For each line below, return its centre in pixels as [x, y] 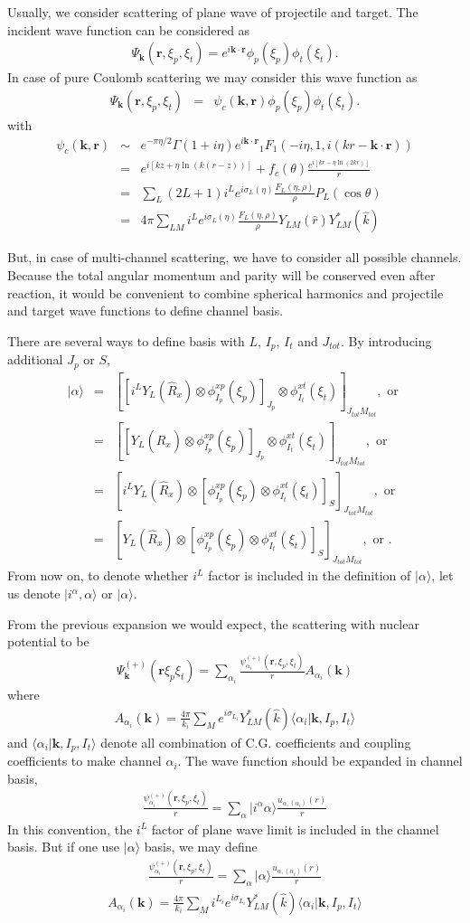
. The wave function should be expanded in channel [320, 761]
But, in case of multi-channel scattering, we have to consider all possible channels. [235, 257]
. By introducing [386, 340]
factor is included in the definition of [310, 575]
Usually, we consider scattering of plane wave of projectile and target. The [213, 12]
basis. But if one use [64, 847]
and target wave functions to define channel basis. [146, 311]
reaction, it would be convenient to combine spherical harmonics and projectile [226, 292]
